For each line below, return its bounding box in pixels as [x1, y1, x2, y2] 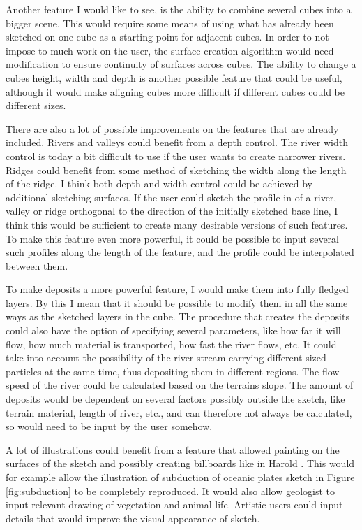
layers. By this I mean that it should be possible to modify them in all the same [6, 295, 348, 310]
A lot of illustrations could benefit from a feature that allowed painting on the [6, 442, 340, 457]
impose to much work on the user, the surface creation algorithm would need [6, 43, 334, 57]
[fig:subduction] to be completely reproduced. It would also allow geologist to [6, 483, 335, 498]
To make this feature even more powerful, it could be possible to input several [6, 231, 340, 245]
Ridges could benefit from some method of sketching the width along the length [6, 162, 347, 177]
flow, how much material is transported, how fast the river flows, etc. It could [6, 336, 337, 351]
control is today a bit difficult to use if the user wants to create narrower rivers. [6, 148, 346, 163]
